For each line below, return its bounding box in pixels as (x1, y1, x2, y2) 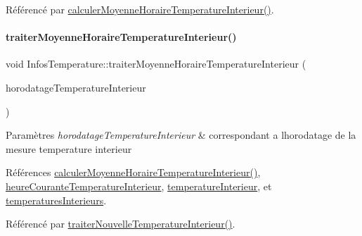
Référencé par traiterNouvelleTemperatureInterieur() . (6, 216, 235, 231)
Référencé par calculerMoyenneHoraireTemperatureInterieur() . (6, 2, 274, 16)
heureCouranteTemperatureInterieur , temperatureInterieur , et (6, 178, 272, 193)
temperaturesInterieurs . (6, 192, 107, 207)
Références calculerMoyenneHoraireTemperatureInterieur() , (6, 165, 261, 180)
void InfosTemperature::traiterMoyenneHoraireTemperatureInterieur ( (6, 56, 306, 71)
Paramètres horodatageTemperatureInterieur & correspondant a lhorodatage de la (6, 128, 356, 142)
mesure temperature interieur (6, 141, 132, 156)
